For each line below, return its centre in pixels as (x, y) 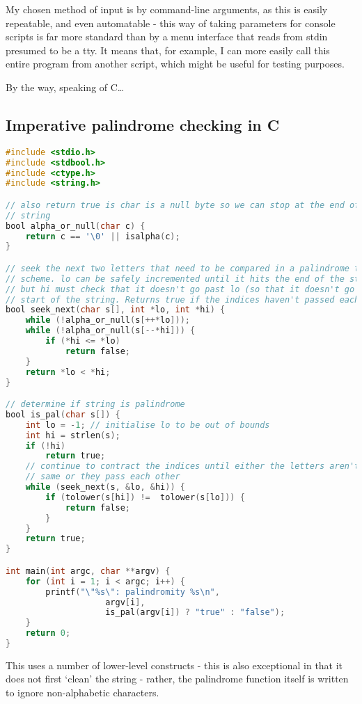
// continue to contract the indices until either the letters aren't (192, 466)
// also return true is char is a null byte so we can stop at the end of (183, 205)
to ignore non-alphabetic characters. (82, 693)
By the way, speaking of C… (65, 87)
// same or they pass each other (103, 477)
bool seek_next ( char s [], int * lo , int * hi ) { (116, 310)
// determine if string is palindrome (95, 405)
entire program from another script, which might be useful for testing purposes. (175, 64)
